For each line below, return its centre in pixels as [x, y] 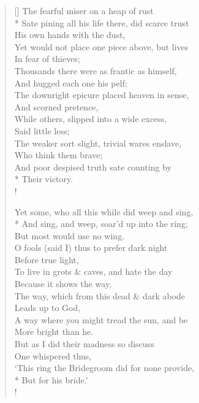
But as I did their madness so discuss [84, 344]
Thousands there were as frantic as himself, [96, 70]
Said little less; [42, 130]
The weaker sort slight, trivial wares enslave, [98, 143]
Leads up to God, [47, 308]
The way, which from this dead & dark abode [100, 295]
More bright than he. [54, 332]
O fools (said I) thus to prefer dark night [91, 248]
